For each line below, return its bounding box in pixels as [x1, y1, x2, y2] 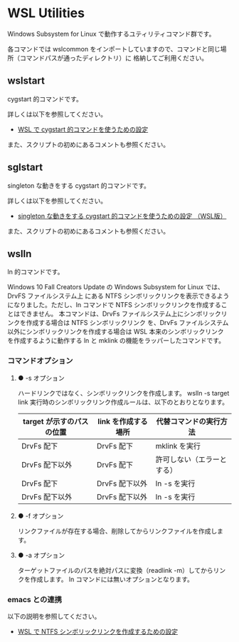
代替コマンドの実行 [156, 416, 221, 426]
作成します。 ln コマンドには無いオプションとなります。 [30, 575, 194, 583]
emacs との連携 [7, 594, 63, 604]
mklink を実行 [155, 441, 201, 451]
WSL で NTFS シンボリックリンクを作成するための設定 [17, 627, 179, 636]
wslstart [7, 75, 45, 87]
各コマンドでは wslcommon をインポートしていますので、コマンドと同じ [7, 44, 221, 53]
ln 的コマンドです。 [7, 268, 64, 276]
